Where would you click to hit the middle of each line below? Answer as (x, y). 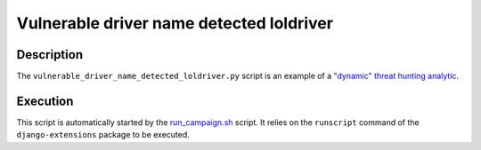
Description (50, 55)
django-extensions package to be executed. (103, 135)
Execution (45, 101)
